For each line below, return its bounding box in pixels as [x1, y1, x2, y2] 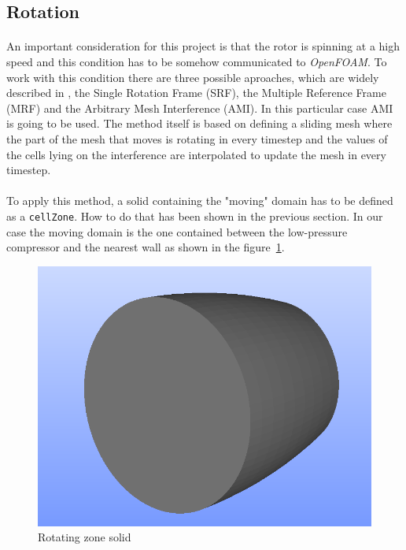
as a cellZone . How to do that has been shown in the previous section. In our [6, 207, 383, 224]
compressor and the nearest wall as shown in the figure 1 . [6, 239, 285, 255]
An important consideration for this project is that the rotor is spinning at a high [6, 38, 400, 54]
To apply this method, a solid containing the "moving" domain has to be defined [6, 192, 393, 209]
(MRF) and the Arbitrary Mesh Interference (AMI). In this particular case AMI [6, 99, 393, 116]
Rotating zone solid [38, 529, 131, 545]
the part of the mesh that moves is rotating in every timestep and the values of [6, 130, 388, 147]
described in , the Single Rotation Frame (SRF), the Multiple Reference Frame [6, 84, 386, 101]
